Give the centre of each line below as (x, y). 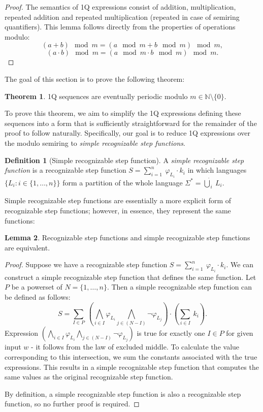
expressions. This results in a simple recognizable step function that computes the (132, 367)
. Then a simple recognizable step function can (179, 287)
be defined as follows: (38, 296)
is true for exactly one (171, 333)
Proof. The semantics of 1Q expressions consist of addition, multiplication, (120, 7)
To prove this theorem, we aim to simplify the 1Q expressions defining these (123, 113)
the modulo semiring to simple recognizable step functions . (95, 142)
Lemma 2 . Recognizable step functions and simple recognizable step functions (127, 237)
